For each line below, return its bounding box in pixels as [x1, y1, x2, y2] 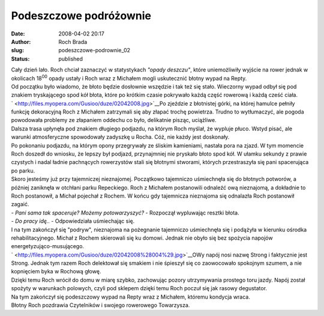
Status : [11, 55, 30, 62]
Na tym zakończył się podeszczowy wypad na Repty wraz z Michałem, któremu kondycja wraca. [11, 293, 250, 300]
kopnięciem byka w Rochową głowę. [11, 268, 101, 275]
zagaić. [11, 201, 29, 208]
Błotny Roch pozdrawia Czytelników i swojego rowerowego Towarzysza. [11, 302, 190, 309]
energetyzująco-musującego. [11, 243, 84, 250]
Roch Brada [58, 38, 88, 45]
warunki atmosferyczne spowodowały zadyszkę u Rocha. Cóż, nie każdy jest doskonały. [11, 133, 230, 141]
